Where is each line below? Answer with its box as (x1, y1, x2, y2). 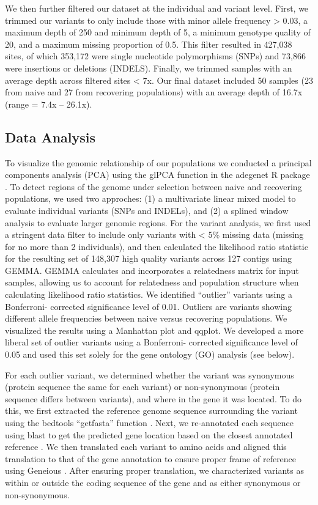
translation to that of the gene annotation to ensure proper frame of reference (5, 452, 297, 465)
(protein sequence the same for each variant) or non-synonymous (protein (5, 380, 280, 393)
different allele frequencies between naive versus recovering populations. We (5, 312, 287, 325)
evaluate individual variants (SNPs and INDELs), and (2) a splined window (5, 204, 289, 216)
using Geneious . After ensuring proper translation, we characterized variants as (5, 464, 304, 477)
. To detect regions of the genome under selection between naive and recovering (5, 180, 302, 193)
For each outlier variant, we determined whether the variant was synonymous (5, 368, 294, 381)
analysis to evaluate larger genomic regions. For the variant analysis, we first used (5, 216, 311, 229)
